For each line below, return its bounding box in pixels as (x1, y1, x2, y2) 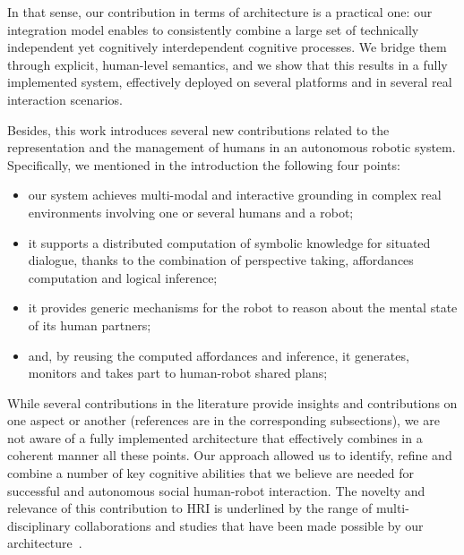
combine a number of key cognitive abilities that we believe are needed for (7, 464, 414, 482)
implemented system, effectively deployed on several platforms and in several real (7, 73, 452, 91)
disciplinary (7, 516, 71, 534)
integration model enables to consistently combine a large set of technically (7, 20, 419, 38)
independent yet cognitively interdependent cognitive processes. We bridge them (7, 38, 447, 56)
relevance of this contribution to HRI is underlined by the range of (7, 499, 373, 517)
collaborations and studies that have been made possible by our (74, 516, 424, 534)
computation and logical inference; (28, 268, 218, 286)
